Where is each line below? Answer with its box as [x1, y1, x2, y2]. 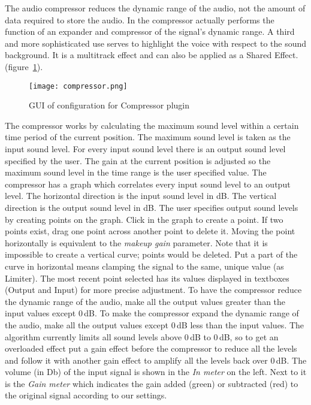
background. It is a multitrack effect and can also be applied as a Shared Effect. [5, 49, 298, 61]
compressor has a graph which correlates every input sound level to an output [5, 177, 291, 190]
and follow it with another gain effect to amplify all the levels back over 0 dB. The [5, 353, 307, 366]
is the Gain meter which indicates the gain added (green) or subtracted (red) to [5, 377, 298, 389]
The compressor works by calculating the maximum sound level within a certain [5, 119, 299, 131]
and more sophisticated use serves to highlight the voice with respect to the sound [5, 37, 307, 49]
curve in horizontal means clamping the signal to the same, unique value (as [5, 259, 284, 272]
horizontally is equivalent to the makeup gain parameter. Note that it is [5, 236, 268, 249]
